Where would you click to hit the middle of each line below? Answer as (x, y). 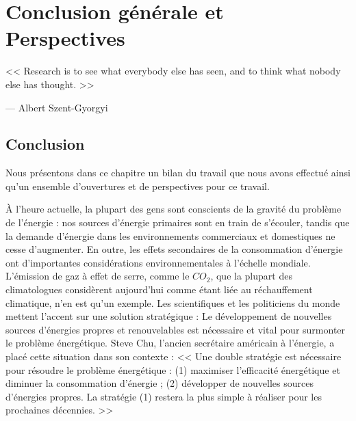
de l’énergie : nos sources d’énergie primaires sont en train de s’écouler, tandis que (178, 222)
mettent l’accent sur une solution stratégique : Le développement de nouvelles (169, 316)
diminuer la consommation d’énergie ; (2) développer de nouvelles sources (160, 383)
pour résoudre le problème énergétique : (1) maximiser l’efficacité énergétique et (173, 369)
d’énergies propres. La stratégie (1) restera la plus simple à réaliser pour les (164, 396)
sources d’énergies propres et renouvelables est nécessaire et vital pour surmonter (176, 329)
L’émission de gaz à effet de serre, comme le (98, 276)
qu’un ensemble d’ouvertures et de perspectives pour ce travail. (138, 186)
